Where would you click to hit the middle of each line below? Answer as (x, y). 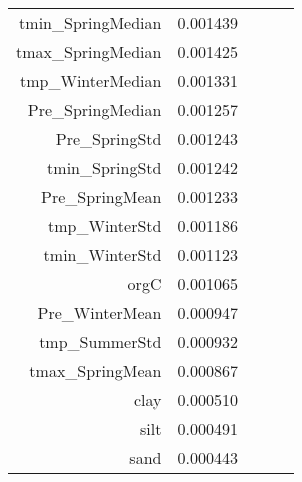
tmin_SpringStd (104, 167)
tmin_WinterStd (102, 254)
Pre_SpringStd (108, 138)
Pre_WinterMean (99, 312)
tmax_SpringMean (95, 370)
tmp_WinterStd (105, 225)
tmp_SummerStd (100, 341)
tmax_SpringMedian (89, 51)
